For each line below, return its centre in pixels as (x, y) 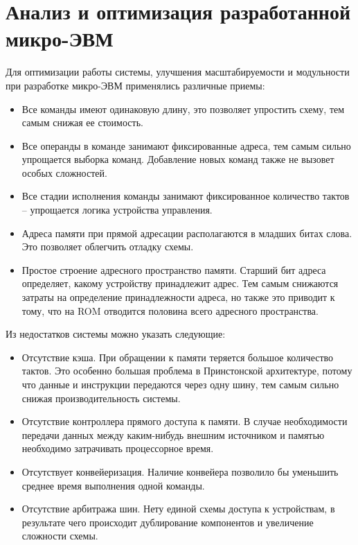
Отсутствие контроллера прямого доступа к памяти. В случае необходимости (185, 421)
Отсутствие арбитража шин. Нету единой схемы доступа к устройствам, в (178, 509)
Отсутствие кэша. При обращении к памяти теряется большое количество (178, 357)
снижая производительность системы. (101, 398)
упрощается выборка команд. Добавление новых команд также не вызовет (178, 159)
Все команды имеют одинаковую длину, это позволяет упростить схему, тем (183, 109)
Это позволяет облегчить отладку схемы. (108, 246)
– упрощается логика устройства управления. (117, 210)
